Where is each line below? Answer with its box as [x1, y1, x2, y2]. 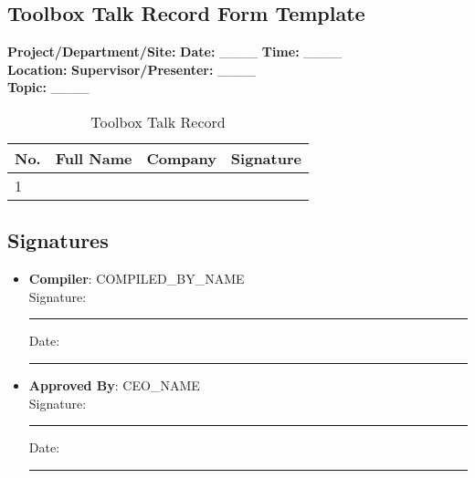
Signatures [7, 226, 109, 255]
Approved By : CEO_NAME [28, 375, 200, 394]
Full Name [55, 147, 132, 169]
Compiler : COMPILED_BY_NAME [28, 269, 245, 288]
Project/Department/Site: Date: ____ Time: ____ [7, 42, 343, 61]
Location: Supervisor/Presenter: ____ [7, 59, 257, 78]
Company [146, 147, 216, 169]
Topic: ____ [7, 78, 90, 97]
